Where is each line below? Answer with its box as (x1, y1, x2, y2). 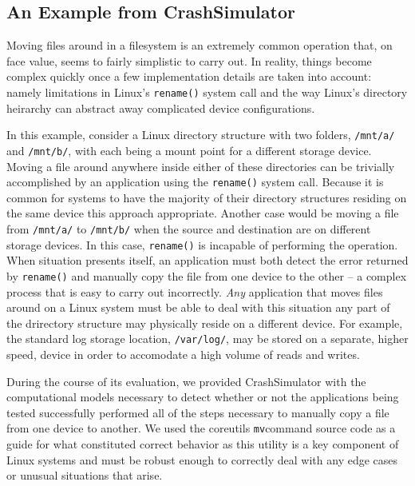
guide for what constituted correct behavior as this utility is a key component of (6, 436, 399, 452)
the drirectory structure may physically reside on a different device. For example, (6, 314, 403, 331)
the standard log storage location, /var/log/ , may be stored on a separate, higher (6, 330, 409, 347)
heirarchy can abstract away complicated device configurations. (6, 99, 315, 116)
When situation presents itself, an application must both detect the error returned (6, 252, 409, 269)
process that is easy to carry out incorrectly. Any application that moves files (6, 283, 383, 300)
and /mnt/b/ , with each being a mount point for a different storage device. (6, 141, 372, 158)
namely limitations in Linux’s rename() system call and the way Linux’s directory (6, 83, 408, 100)
